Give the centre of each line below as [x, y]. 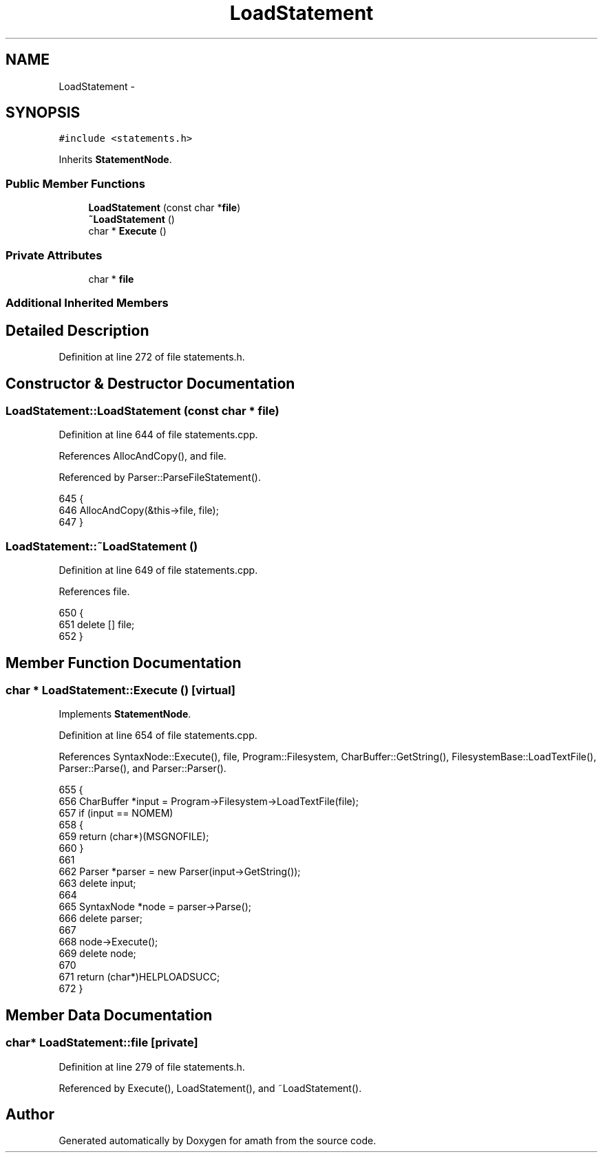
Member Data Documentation [109, 1015]
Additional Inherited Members [87, 303]
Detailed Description [77, 330]
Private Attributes [54, 255]
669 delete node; [97, 954]
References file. [94, 592]
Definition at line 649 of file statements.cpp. [158, 570]
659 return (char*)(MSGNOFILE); [134, 837]
